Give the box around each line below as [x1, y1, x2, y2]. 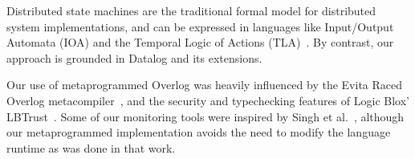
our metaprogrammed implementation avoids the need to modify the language [6, 124, 391, 141]
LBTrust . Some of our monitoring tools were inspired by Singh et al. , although [6, 108, 405, 124]
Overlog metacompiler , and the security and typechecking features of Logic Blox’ [6, 92, 409, 108]
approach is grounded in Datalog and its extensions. [6, 49, 262, 66]
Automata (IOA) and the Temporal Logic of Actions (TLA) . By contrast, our [6, 34, 394, 51]
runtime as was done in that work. [6, 139, 176, 156]
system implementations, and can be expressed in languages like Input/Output [6, 18, 394, 35]
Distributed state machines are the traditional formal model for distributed [6, 2, 376, 18]
